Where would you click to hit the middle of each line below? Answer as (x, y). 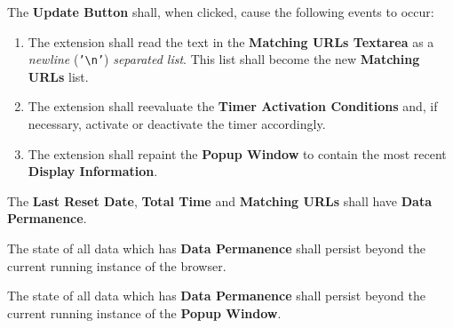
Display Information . (93, 171)
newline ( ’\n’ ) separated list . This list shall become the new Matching (224, 59)
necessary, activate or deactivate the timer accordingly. (177, 124)
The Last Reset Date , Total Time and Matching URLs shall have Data (219, 200)
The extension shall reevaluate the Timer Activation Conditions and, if (233, 106)
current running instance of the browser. (117, 265)
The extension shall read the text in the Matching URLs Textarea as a (231, 41)
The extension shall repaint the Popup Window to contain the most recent (237, 153)
